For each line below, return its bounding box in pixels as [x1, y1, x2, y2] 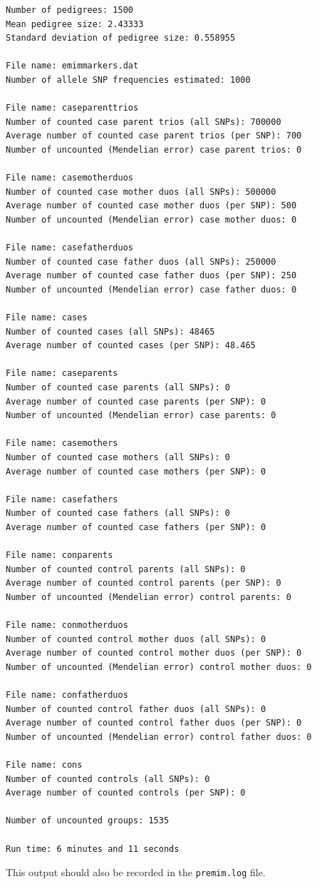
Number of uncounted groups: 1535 [6, 816, 170, 826]
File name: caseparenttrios [6, 103, 139, 113]
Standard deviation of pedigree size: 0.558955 [6, 33, 236, 44]
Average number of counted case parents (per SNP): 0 [6, 396, 266, 407]
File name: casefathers [6, 494, 118, 504]
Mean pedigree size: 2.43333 [6, 19, 144, 29]
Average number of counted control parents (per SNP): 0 [6, 578, 281, 589]
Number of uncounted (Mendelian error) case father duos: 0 [6, 284, 297, 295]
